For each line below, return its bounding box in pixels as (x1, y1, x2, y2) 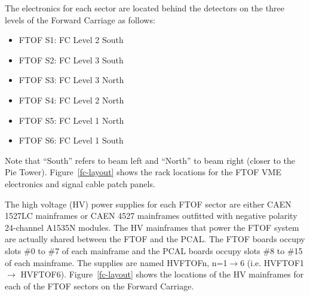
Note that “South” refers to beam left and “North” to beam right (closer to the (5, 154, 296, 166)
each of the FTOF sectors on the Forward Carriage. (5, 279, 194, 292)
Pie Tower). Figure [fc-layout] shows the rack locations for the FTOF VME (5, 166, 281, 178)
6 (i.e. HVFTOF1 (240, 256, 305, 268)
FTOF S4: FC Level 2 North (19, 93, 124, 106)
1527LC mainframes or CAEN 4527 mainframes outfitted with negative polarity (5, 209, 297, 222)
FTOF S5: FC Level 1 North (19, 114, 124, 126)
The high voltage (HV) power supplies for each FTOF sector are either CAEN (5, 197, 291, 210)
